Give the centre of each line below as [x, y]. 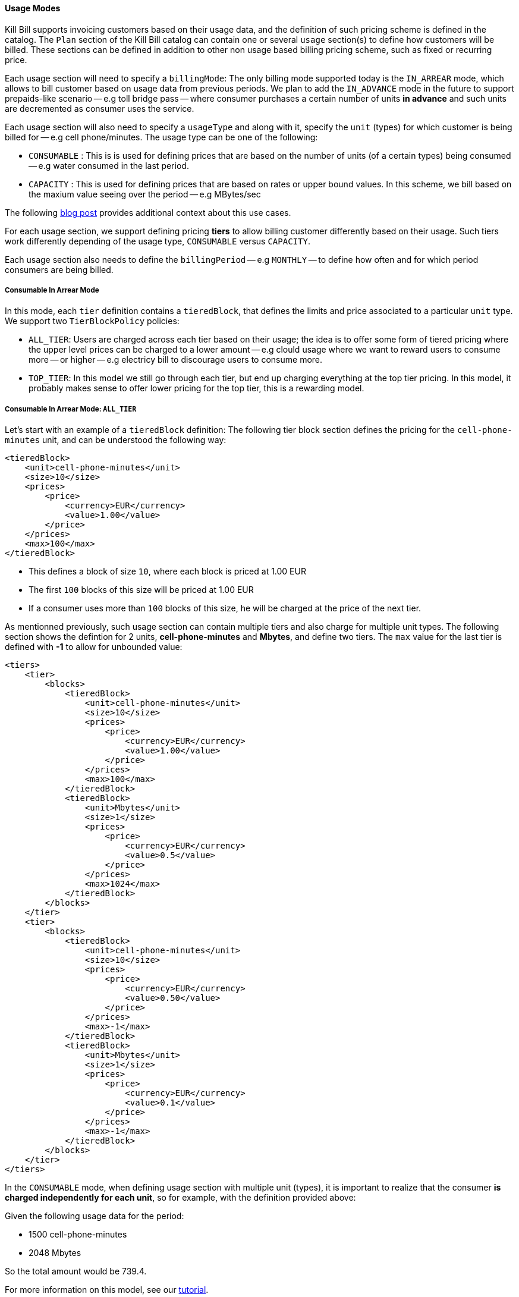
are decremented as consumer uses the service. [100, 108]
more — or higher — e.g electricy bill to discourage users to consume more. [176, 360]
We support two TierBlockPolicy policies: [92, 321]
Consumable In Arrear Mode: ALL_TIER [71, 409]
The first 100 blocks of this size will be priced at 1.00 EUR [141, 590]
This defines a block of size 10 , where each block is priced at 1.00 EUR [167, 571]
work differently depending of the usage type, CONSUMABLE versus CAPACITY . [158, 241]
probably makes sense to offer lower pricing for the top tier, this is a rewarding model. [196, 388]
